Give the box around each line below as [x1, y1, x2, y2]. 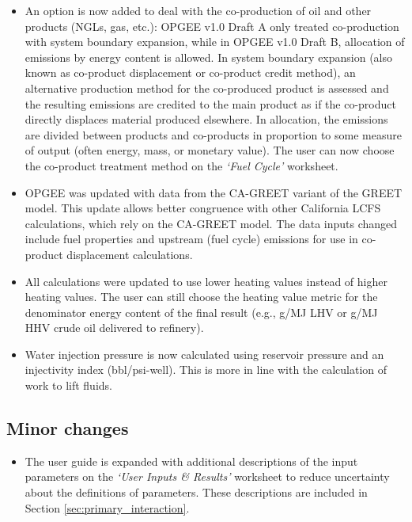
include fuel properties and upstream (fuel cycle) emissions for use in [25, 231, 358, 247]
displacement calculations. [66, 246, 193, 262]
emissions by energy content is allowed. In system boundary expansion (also [25, 48, 393, 65]
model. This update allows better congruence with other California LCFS [25, 200, 381, 216]
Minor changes [6, 416, 129, 440]
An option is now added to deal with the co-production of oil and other [25, 2, 372, 18]
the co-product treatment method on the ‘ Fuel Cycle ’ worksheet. [25, 157, 338, 173]
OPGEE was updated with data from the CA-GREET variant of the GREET [25, 184, 403, 200]
